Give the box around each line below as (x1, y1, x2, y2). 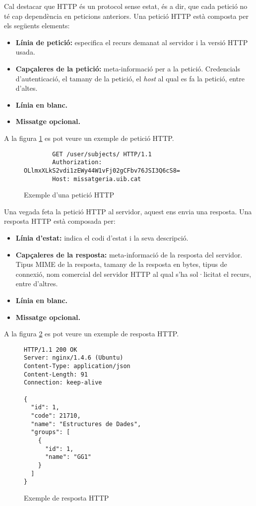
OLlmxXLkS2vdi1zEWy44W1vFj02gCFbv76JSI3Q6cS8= (24, 167, 180, 174)
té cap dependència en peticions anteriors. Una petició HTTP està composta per (4, 10, 249, 21)
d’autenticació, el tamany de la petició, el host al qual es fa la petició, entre (15, 73, 245, 83)
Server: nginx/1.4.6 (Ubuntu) (24, 354, 124, 362)
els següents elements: (4, 20, 70, 31)
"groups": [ (31, 429, 70, 436)
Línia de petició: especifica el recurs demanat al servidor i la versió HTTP (15, 37, 248, 47)
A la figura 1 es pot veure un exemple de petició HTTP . (4, 132, 174, 143)
